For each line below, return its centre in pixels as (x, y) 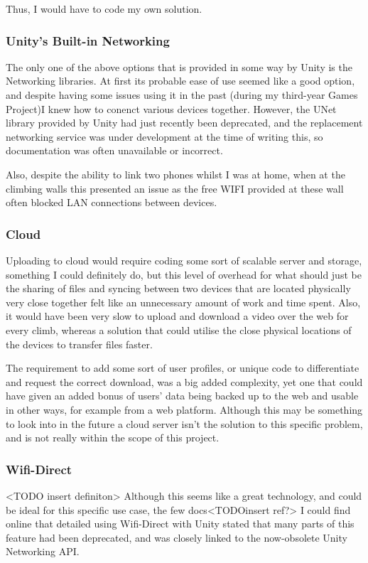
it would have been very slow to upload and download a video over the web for (177, 316)
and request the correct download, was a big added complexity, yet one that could (184, 381)
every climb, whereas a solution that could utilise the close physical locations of (179, 329)
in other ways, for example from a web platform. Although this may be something (184, 409)
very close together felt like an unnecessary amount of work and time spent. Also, (183, 302)
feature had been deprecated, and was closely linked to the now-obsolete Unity (177, 537)
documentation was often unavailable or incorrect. (114, 150)
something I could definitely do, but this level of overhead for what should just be (184, 274)
